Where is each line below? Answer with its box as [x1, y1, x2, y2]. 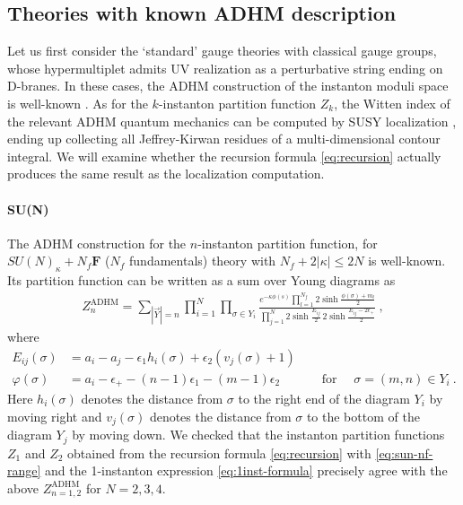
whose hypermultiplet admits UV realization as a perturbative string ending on [7, 58, 443, 77]
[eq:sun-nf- [375, 443, 433, 462]
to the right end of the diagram [238, 389, 410, 408]
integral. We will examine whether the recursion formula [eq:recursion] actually [7, 146, 441, 165]
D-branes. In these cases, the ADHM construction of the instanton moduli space [7, 76, 449, 95]
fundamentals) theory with [129, 251, 276, 270]
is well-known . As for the [7, 93, 148, 112]
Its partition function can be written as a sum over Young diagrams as [7, 271, 396, 290]
